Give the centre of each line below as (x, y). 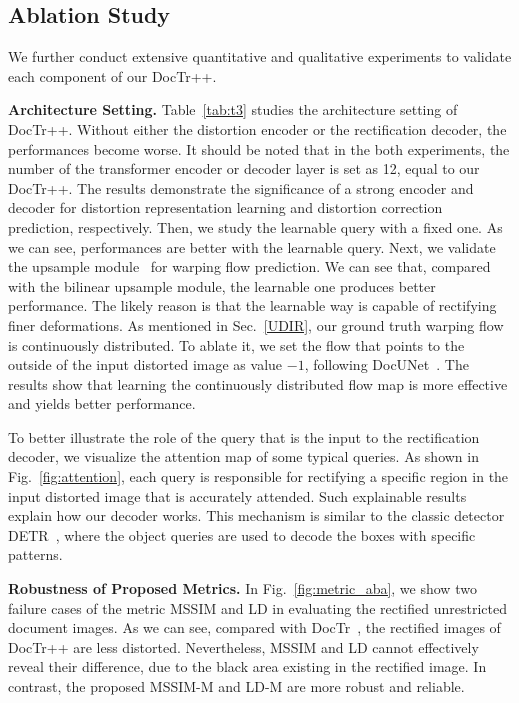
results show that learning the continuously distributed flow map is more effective (258, 383)
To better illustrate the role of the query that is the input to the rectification (244, 436)
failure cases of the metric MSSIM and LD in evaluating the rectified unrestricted (257, 607)
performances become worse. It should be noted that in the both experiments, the (259, 148)
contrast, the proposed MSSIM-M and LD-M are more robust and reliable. (236, 686)
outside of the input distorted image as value (145, 364)
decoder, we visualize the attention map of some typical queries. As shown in (243, 456)
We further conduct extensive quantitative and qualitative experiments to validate (260, 56)
